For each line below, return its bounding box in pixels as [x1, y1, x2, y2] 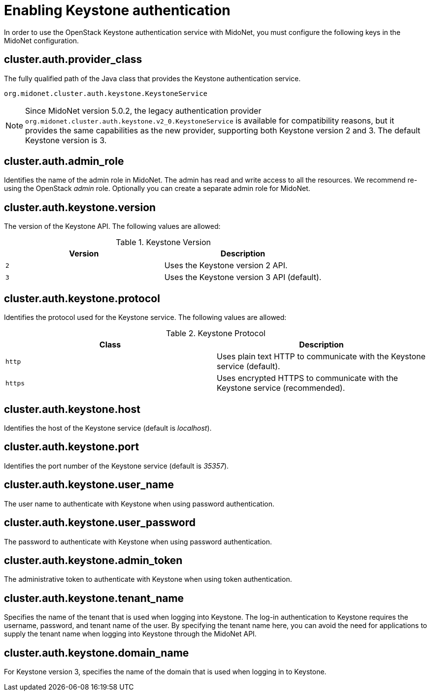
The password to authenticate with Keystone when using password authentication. [4, 537, 272, 546]
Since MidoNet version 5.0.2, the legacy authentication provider [25, 105, 262, 116]
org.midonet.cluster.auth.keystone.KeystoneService [4, 89, 208, 97]
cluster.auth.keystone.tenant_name [4, 592, 184, 604]
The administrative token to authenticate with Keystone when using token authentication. [4, 575, 292, 584]
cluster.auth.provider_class [4, 53, 142, 66]
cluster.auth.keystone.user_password [4, 516, 196, 529]
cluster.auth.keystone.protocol [4, 292, 160, 305]
